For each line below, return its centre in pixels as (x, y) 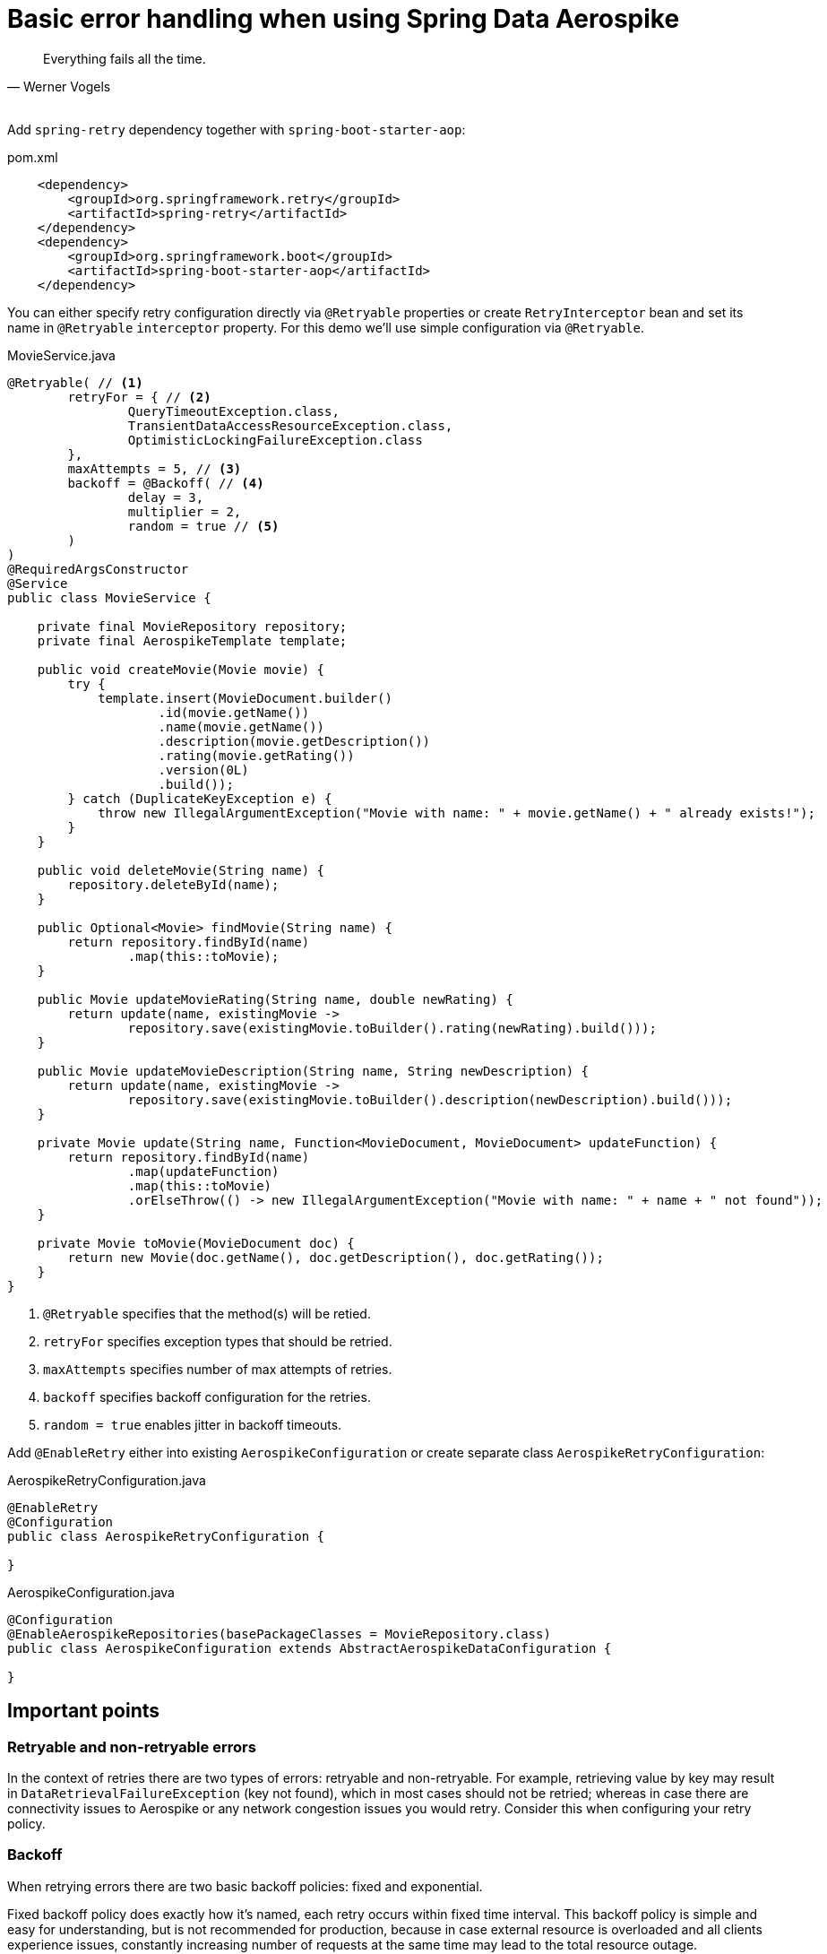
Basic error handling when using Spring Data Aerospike (344, 19)
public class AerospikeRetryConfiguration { (166, 1536)
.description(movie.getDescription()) (294, 741)
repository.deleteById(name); (173, 884)
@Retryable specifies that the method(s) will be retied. (207, 1313)
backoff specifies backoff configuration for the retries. (207, 1396)
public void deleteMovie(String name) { (181, 870)
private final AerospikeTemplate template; (192, 640)
